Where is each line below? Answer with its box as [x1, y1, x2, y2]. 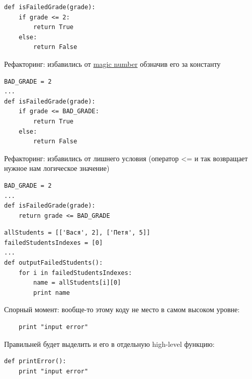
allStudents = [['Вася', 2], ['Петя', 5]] [4, 229, 150, 237]
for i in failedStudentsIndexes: [18, 269, 132, 276]
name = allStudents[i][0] [33, 279, 121, 287]
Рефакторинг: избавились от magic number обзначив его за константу [4, 58, 221, 69]
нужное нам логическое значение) [4, 163, 110, 173]
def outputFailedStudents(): [4, 259, 103, 267]
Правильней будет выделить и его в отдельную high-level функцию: [4, 338, 215, 349]
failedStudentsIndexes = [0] [4, 239, 103, 246]
